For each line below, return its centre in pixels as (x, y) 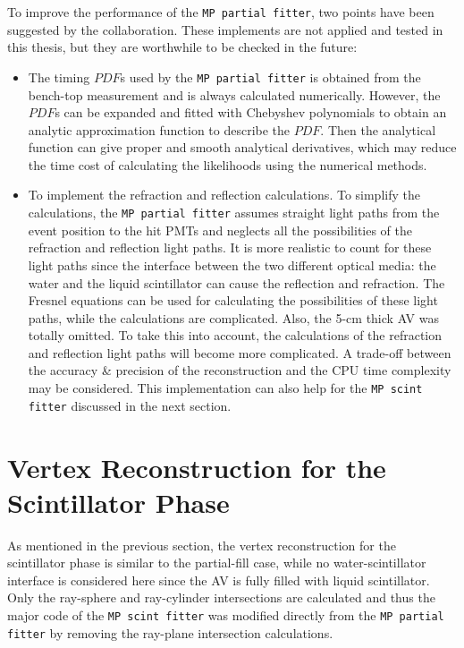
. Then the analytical (378, 129)
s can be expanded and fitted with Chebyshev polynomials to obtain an (251, 112)
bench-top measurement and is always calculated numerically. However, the (234, 94)
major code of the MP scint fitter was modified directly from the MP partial (226, 615)
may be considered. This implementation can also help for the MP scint (225, 388)
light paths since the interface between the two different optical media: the (232, 264)
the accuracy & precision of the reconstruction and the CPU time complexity (240, 370)
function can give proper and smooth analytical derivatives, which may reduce (242, 147)
